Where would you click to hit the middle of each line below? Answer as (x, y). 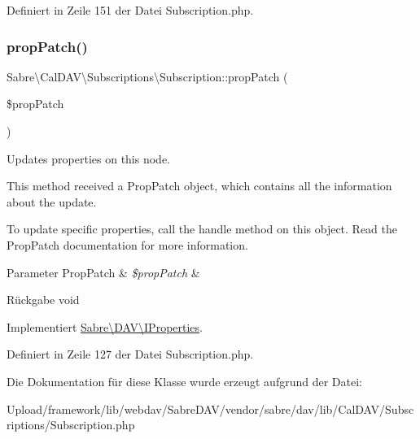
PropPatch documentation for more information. (127, 244)
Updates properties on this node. (88, 158)
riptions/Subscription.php (71, 425)
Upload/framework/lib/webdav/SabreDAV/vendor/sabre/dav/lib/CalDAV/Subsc (210, 409)
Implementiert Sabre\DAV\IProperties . (105, 326)
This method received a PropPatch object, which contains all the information (199, 186)
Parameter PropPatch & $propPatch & (103, 272)
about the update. (52, 201)
